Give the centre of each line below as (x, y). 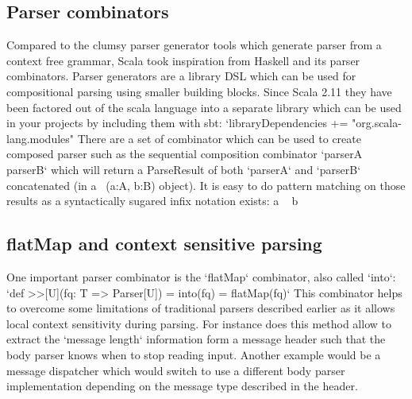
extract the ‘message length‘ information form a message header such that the (196, 339)
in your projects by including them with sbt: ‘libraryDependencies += (177, 123)
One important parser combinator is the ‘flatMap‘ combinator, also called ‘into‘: (201, 276)
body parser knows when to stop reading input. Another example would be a (194, 354)
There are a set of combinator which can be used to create (219, 138)
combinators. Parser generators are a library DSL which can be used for (181, 76)
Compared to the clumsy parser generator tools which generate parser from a (194, 45)
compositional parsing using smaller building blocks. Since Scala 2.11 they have (199, 91)
